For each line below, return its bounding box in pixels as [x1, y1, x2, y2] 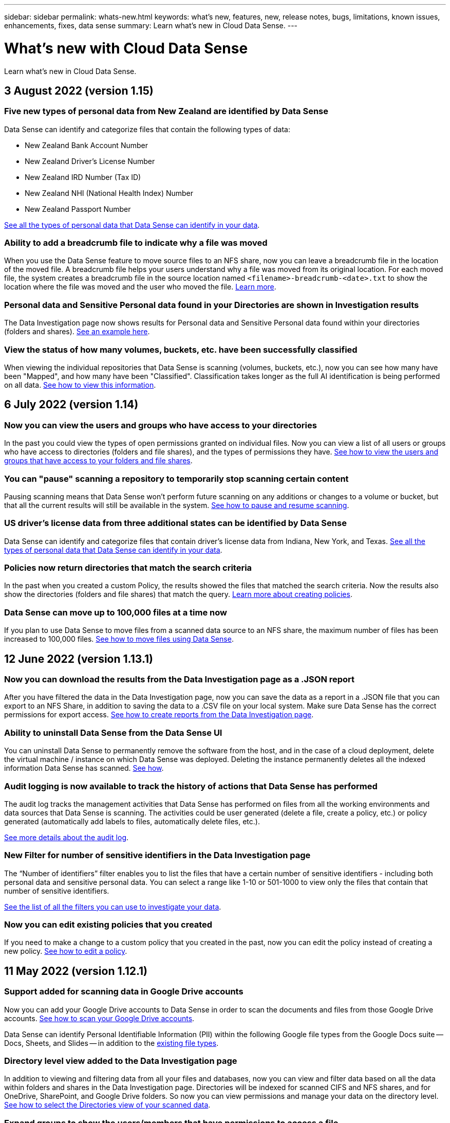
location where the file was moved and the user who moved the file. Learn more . [4, 282, 276, 292]
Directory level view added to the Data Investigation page [4, 1056, 237, 1066]
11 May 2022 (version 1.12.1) [4, 964, 148, 977]
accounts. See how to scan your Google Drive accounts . [4, 1013, 195, 1023]
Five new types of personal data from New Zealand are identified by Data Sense [4, 106, 329, 117]
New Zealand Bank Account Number [25, 140, 148, 150]
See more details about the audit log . [4, 832, 129, 842]
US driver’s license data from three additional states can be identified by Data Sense [4, 518, 347, 529]
